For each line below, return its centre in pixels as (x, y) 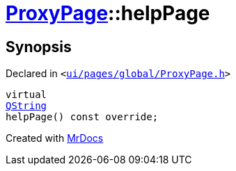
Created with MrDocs (55, 138)
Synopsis (39, 47)
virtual (26, 95)
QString (26, 106)
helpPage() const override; (82, 117)
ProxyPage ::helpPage (108, 13)
